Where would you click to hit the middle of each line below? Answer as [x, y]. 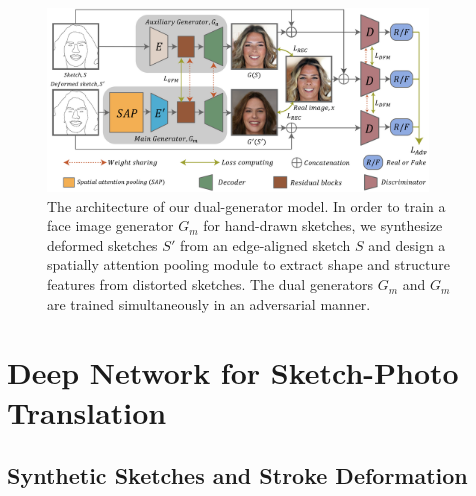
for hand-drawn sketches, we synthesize [323, 225]
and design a [407, 244]
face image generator [110, 225]
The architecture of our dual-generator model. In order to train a [246, 205]
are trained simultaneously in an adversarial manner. [209, 303]
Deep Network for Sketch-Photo [233, 372]
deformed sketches [102, 244]
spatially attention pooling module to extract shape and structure [248, 264]
